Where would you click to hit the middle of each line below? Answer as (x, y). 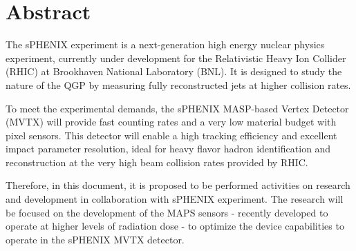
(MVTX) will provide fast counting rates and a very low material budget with (171, 122)
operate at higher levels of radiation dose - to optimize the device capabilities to (175, 226)
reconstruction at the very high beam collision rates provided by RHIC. (157, 162)
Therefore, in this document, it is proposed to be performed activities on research (178, 185)
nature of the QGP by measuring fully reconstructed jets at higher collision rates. (178, 84)
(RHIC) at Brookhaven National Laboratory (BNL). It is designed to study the (174, 71)
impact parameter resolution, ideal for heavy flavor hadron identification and (168, 149)
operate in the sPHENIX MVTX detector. (95, 239)
